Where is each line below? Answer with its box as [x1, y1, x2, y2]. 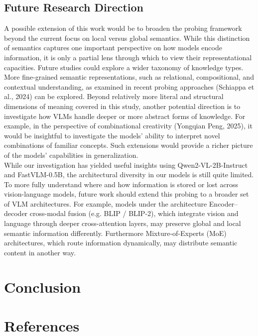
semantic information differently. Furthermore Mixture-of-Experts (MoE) [4, 227, 227, 238]
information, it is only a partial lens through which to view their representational [4, 52, 252, 62]
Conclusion [4, 276, 81, 297]
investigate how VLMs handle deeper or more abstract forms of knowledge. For [4, 111, 246, 121]
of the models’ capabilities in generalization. [4, 149, 138, 160]
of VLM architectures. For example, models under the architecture [4, 198, 207, 209]
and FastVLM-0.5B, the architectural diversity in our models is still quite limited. [4, 169, 254, 180]
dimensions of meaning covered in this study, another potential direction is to [4, 101, 241, 111]
